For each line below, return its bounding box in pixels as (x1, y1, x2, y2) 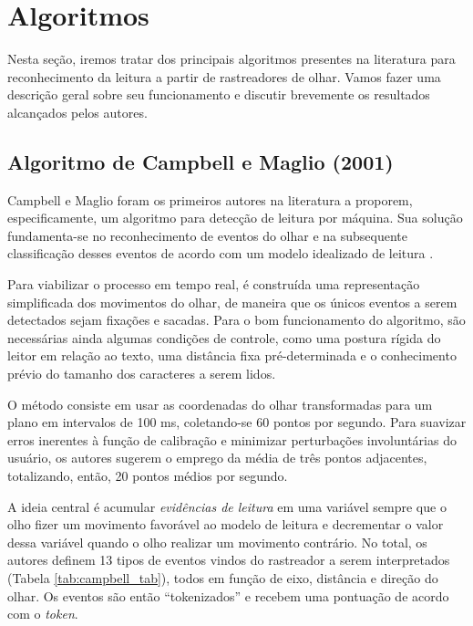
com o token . (7, 604, 78, 623)
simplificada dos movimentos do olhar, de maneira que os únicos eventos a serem (7, 292, 458, 311)
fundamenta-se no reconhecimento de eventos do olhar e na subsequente (7, 225, 408, 245)
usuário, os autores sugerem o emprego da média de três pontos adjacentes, (7, 448, 427, 467)
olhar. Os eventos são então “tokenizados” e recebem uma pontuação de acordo (7, 586, 449, 605)
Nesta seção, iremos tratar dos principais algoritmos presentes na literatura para (7, 49, 456, 68)
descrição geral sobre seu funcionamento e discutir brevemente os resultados (7, 85, 430, 104)
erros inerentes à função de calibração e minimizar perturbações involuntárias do (7, 430, 457, 449)
